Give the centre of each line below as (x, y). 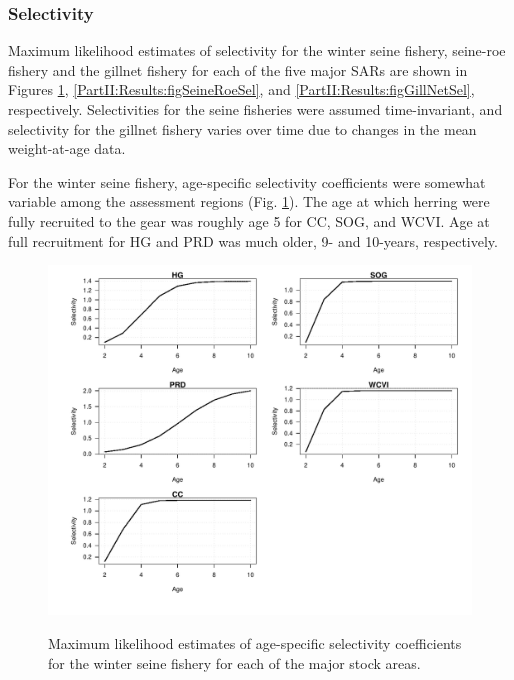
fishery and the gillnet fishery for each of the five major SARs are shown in (238, 69)
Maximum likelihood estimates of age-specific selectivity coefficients (255, 643)
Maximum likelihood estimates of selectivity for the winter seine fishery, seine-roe (257, 50)
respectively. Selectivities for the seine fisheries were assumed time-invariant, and (255, 109)
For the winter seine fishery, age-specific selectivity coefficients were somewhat (247, 181)
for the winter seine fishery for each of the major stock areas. (234, 662)
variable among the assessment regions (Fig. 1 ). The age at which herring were (249, 201)
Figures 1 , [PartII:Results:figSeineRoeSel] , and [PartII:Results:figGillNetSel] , (241, 89)
